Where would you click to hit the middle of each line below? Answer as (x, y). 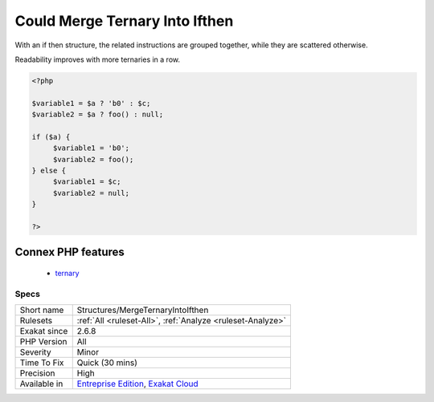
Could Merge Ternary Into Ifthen (124, 21)
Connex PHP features (70, 252)
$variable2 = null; (91, 193)
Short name (42, 311)
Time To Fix (42, 363)
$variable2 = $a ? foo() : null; (98, 115)
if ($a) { (51, 137)
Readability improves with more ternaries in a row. (98, 59)
